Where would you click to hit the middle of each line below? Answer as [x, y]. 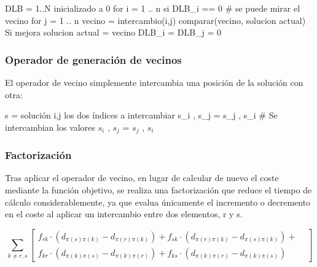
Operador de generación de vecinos [93, 59]
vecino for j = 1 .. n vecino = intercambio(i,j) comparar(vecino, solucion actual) [155, 20]
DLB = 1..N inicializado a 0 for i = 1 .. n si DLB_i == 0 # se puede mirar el [153, 8]
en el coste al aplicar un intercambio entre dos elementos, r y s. [124, 214]
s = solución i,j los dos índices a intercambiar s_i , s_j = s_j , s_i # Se [141, 115]
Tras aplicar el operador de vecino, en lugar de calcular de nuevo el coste [142, 178]
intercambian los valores [50, 127]
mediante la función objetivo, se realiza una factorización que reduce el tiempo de [158, 190]
